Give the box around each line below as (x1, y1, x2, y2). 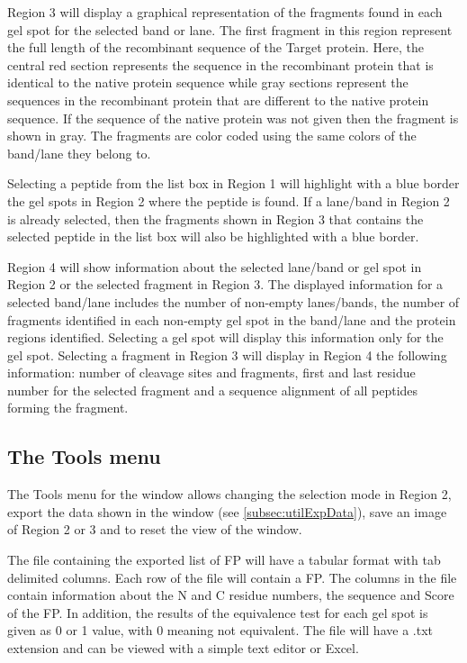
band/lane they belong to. (7, 143, 151, 162)
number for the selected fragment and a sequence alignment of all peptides (7, 380, 418, 399)
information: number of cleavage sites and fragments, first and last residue (7, 363, 416, 382)
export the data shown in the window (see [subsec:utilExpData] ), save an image (7, 502, 447, 521)
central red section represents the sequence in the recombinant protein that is (7, 55, 434, 74)
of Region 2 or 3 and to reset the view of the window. (7, 520, 302, 539)
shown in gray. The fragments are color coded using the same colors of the (7, 126, 417, 145)
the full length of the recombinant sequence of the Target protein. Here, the (7, 38, 425, 57)
